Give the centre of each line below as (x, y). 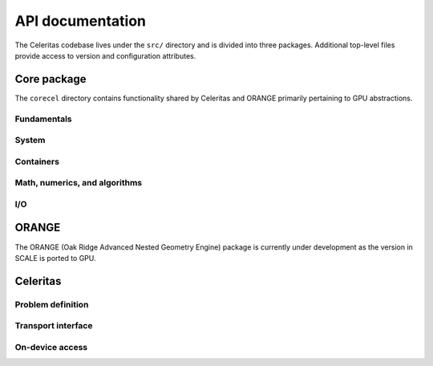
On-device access (51, 347)
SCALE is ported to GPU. (55, 258)
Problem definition (52, 304)
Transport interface (54, 326)
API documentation (81, 21)
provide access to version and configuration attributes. (105, 55)
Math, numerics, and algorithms (79, 183)
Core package (51, 79)
